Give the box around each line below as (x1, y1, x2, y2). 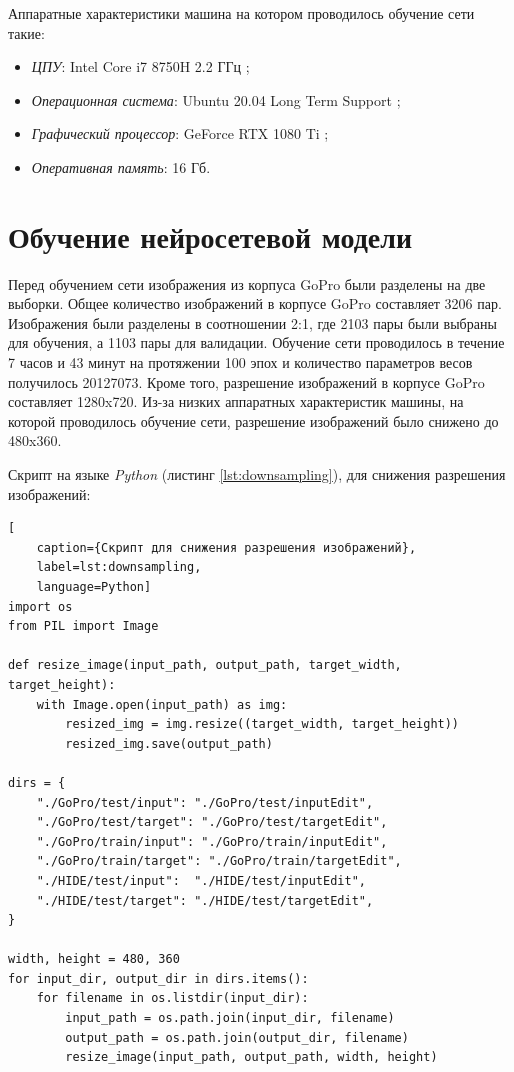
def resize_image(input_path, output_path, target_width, (8, 658, 402, 673)
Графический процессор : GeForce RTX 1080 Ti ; (31, 123, 329, 144)
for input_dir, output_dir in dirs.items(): (8, 971, 309, 986)
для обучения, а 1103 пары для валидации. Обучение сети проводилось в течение (8, 332, 505, 353)
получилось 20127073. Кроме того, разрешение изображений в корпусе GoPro (8, 371, 485, 392)
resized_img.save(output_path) (65, 736, 273, 751)
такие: (8, 22, 45, 43)
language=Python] (36, 580, 152, 594)
